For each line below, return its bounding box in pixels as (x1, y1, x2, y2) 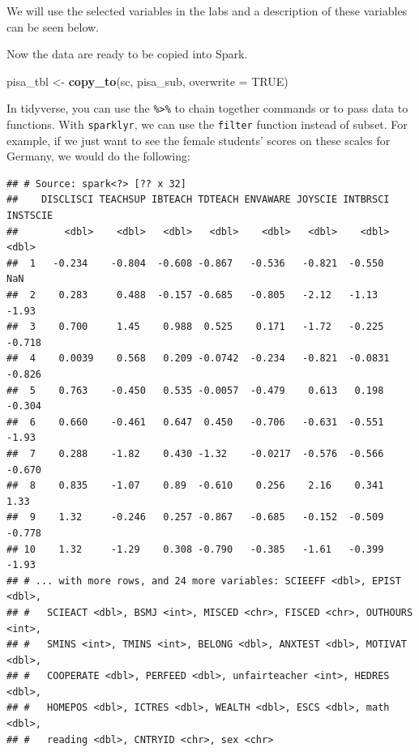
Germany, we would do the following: (6, 147, 190, 164)
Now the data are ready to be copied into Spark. (6, 45, 248, 62)
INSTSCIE (6, 210, 53, 222)
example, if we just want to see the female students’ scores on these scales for (6, 131, 391, 148)
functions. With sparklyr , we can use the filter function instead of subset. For (6, 116, 408, 133)
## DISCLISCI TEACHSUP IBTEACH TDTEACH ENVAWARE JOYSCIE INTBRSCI (6, 194, 390, 206)
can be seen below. (6, 18, 100, 35)
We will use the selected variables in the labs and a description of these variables (6, 2, 408, 19)
